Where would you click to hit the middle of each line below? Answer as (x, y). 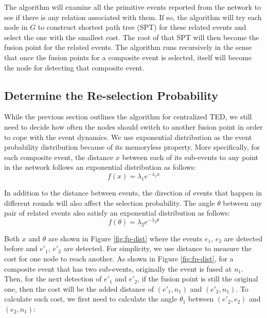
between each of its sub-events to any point (190, 157)
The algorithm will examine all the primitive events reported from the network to (133, 7)
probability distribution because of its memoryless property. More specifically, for (132, 147)
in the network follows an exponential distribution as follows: (100, 167)
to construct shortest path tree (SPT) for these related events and (142, 27)
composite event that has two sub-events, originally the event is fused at (118, 268)
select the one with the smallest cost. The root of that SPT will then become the (132, 37)
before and (21, 248)
